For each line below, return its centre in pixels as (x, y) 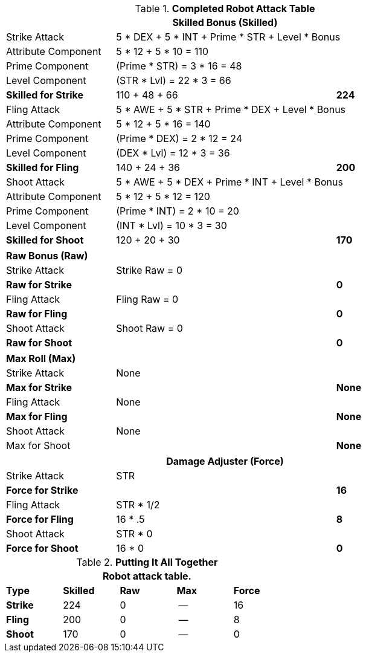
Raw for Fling (37, 314)
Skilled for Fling (43, 167)
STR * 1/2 (138, 505)
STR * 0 (134, 534)
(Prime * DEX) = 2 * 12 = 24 (179, 138)
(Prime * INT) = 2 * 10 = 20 (178, 211)
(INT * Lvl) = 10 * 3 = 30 (172, 225)
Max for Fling (37, 416)
